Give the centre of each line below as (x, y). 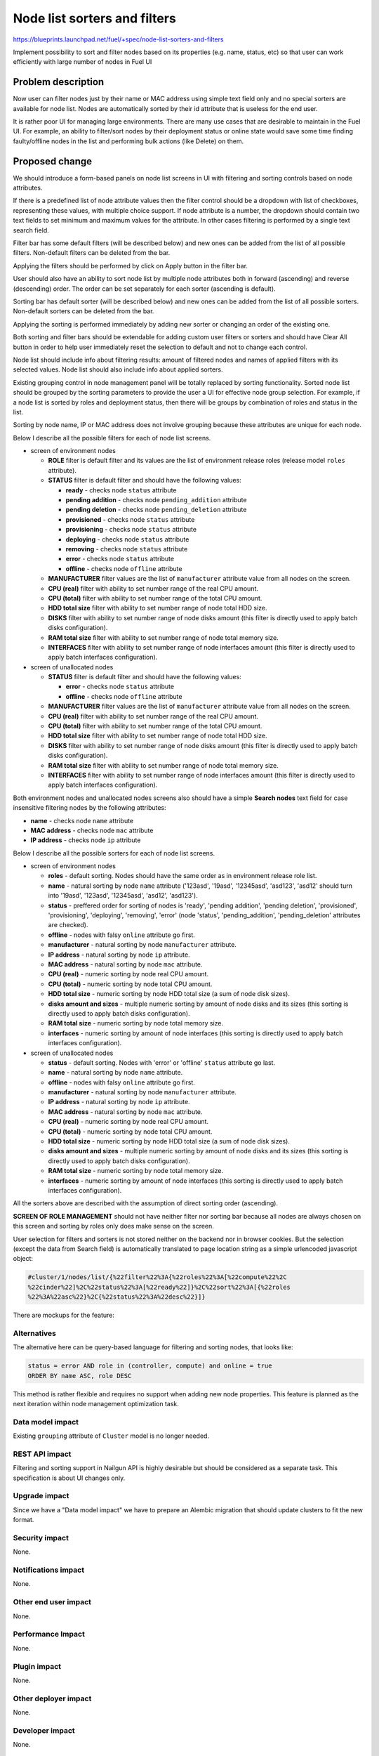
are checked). (68, 925)
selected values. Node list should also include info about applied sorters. (118, 369)
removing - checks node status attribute (127, 549)
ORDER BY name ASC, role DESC (80, 1376)
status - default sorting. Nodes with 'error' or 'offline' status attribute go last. (162, 1062)
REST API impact (42, 1454)
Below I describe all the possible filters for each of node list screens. (112, 438)
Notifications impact (48, 1570)
